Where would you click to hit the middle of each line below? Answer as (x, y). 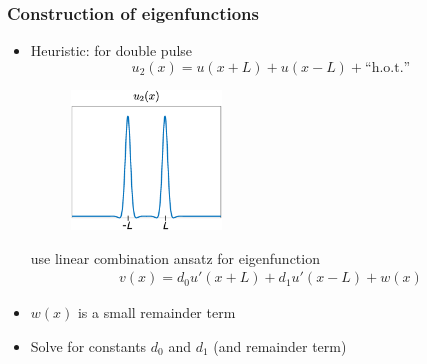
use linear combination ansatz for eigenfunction (175, 257)
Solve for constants (88, 346)
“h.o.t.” (388, 67)
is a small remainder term (156, 312)
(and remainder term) (280, 346)
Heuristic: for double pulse (111, 50)
